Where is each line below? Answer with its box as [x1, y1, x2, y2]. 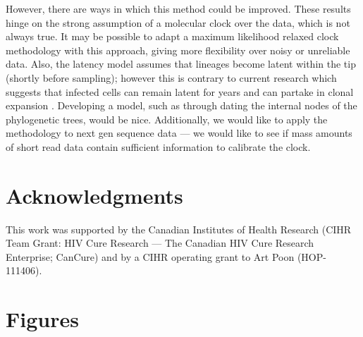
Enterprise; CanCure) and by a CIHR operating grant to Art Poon [6, 249, 295, 264]
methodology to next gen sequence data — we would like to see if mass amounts [6, 125, 352, 140]
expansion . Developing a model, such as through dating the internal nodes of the [6, 98, 357, 113]
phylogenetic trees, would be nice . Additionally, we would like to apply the [6, 111, 328, 126]
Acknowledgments [6, 180, 183, 209]
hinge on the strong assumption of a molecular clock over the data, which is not [6, 15, 350, 30]
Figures [6, 305, 79, 333]
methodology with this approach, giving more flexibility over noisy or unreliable [6, 42, 350, 57]
